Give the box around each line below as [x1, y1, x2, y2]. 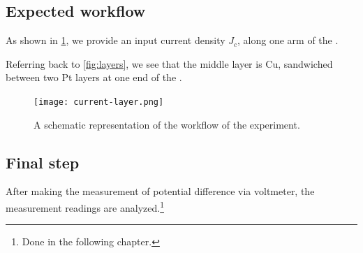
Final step [6, 151, 80, 173]
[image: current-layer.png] [34, 96, 164, 107]
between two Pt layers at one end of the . [6, 70, 182, 85]
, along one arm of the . [237, 33, 339, 48]
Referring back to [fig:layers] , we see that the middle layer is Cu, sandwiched [6, 56, 333, 71]
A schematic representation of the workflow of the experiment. [34, 117, 300, 131]
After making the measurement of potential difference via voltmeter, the [6, 184, 315, 198]
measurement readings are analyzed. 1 [6, 198, 164, 215]
